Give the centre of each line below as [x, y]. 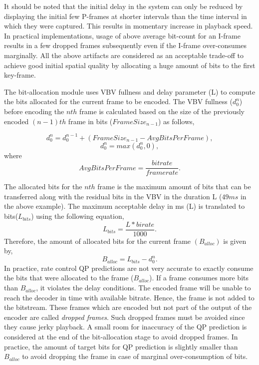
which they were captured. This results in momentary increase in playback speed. [129, 26]
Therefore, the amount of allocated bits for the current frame [98, 241]
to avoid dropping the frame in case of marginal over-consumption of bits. [135, 356]
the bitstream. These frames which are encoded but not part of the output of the [128, 307]
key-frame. [20, 75]
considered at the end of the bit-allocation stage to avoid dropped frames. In [121, 337]
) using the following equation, [78, 216]
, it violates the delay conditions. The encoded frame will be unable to [143, 288]
